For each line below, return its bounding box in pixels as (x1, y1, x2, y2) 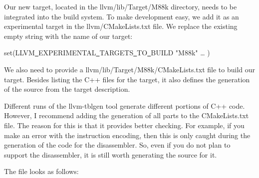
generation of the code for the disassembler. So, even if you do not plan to (4, 140, 231, 150)
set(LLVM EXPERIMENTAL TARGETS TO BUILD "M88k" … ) (4, 47, 210, 58)
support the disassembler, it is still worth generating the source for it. (4, 149, 217, 160)
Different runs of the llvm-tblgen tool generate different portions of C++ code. (4, 100, 245, 111)
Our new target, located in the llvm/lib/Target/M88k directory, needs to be (4, 1, 237, 11)
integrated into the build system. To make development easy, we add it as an (4, 11, 239, 21)
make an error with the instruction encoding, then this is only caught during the (4, 130, 251, 140)
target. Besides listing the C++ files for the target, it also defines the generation (4, 74, 250, 84)
